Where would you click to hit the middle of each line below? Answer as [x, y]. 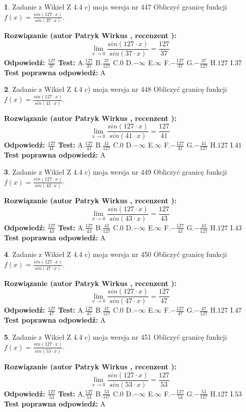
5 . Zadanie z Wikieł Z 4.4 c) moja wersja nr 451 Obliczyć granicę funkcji [115, 336]
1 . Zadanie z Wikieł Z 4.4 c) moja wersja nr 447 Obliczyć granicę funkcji [115, 7]
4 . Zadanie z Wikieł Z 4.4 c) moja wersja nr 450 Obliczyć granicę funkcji [115, 254]
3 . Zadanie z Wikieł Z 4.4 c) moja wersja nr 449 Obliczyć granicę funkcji [115, 171]
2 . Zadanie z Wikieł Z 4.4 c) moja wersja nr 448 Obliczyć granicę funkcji [115, 89]
